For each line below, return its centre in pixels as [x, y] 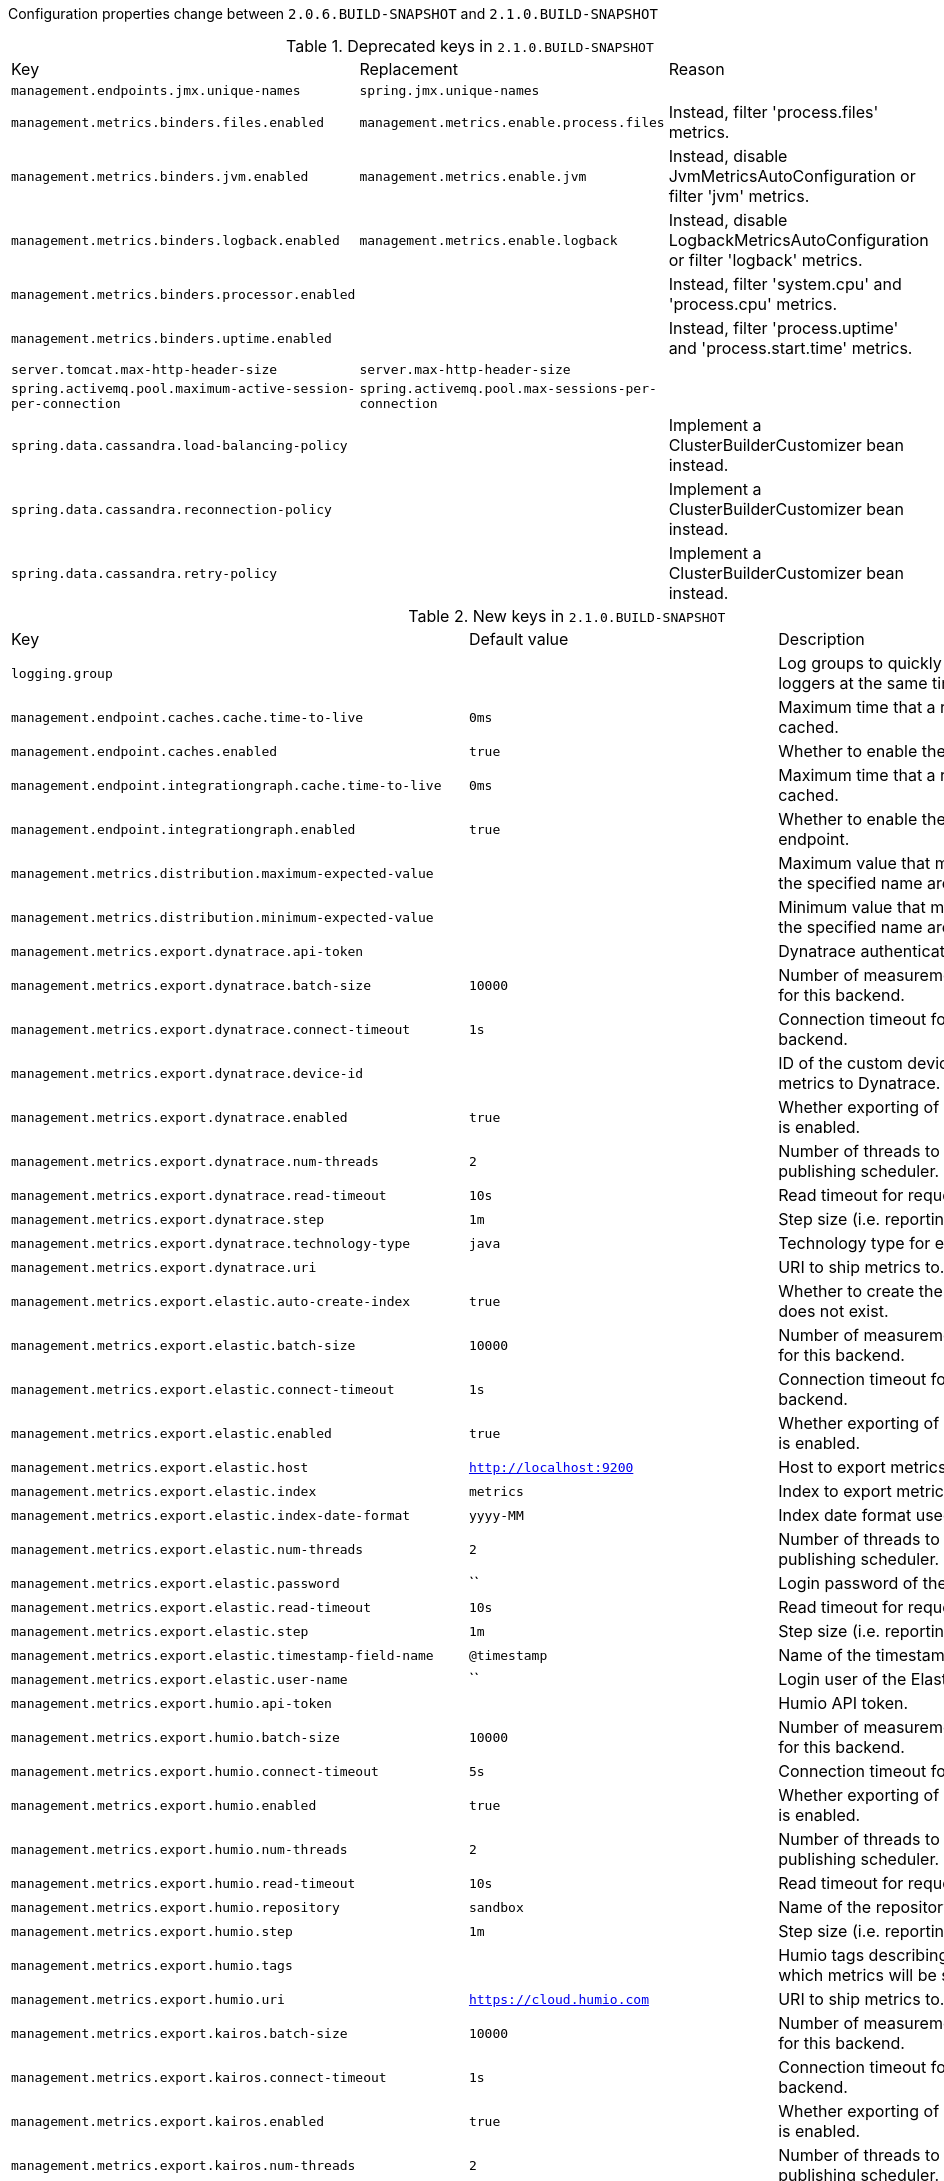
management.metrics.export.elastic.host [160, 1467]
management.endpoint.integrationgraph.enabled [183, 829]
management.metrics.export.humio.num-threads [179, 1849]
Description [821, 639]
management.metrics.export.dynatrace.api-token [187, 951]
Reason [696, 69]
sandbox [496, 1907]
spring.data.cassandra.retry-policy [144, 573]
